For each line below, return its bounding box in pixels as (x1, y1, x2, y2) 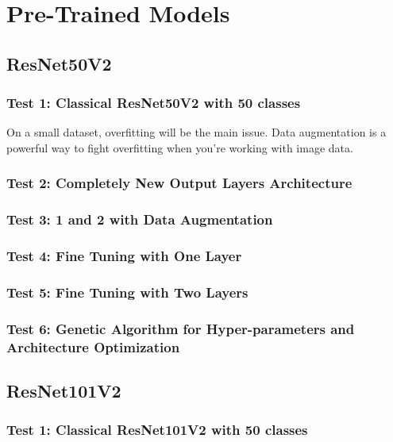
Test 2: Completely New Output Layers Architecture (6, 173, 353, 193)
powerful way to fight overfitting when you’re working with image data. (6, 139, 353, 156)
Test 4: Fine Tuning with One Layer (6, 246, 242, 266)
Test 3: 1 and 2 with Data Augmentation (6, 209, 273, 229)
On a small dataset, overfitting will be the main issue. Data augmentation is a (6, 124, 387, 140)
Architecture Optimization (6, 336, 180, 356)
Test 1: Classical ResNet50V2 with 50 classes (6, 93, 301, 113)
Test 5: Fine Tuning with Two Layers (6, 282, 249, 302)
